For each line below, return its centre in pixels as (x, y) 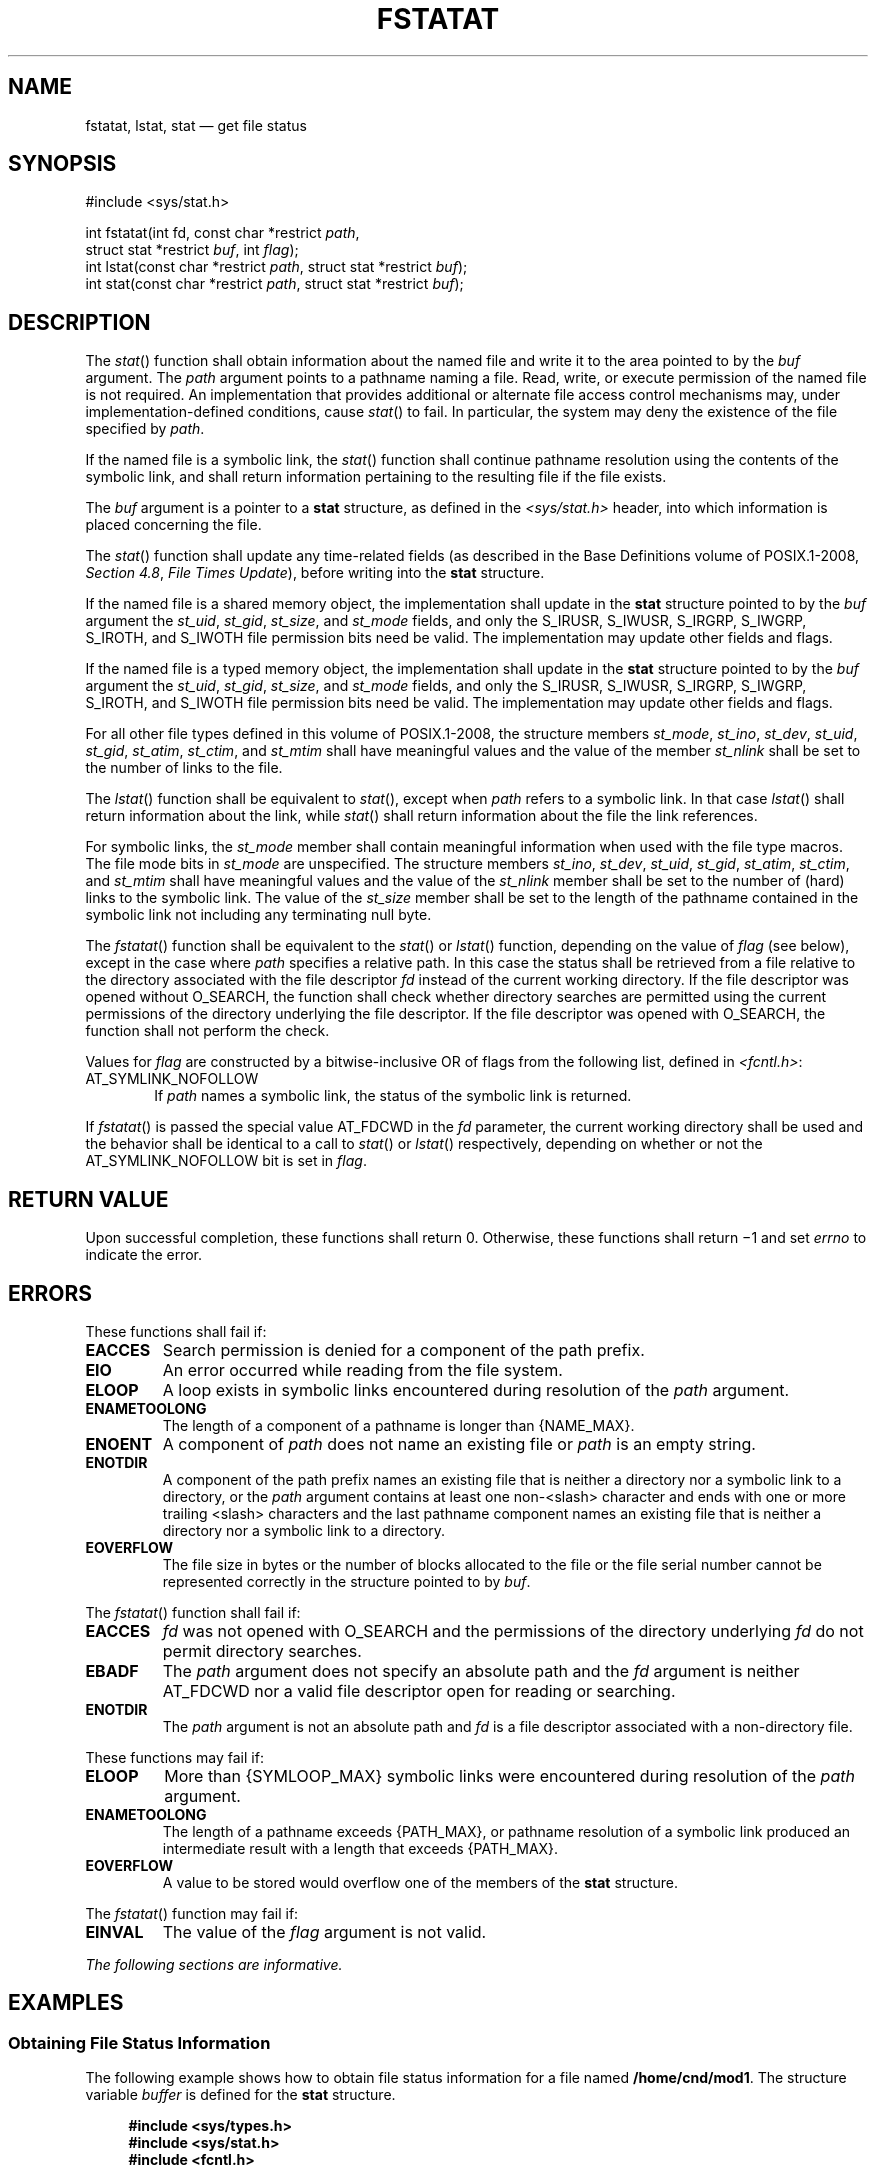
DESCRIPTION (79, 322)
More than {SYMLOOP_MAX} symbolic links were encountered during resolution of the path (509, 1775)
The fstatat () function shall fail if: (193, 1612)
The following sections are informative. (214, 1964)
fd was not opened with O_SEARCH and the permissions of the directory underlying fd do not (513, 1630)
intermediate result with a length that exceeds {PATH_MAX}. (360, 1848)
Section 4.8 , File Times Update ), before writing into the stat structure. (315, 573)
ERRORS (50, 1293)
